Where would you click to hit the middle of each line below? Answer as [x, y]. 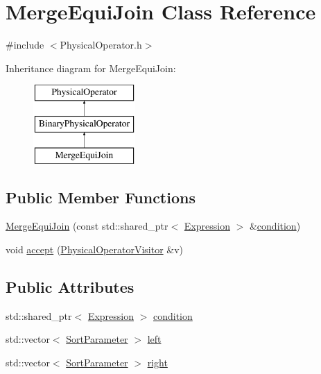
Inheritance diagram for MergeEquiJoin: [91, 68]
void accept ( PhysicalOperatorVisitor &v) [95, 249]
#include [25, 45]
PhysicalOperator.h [101, 45]
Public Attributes [70, 287]
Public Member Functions [101, 197]
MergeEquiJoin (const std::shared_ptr [87, 226]
